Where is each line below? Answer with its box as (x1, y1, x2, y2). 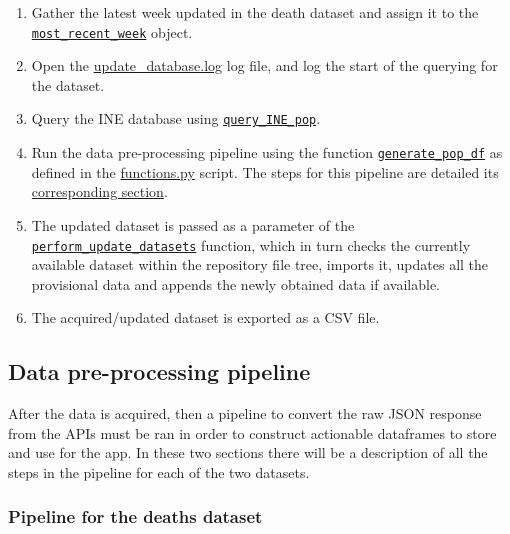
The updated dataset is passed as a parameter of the (31, 214, 355, 235)
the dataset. (31, 74, 105, 95)
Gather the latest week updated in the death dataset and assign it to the (31, 2, 479, 22)
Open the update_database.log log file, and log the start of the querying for (31, 55, 498, 76)
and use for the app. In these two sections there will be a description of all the (8, 442, 488, 463)
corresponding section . (31, 181, 168, 202)
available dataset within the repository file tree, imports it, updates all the (31, 254, 489, 275)
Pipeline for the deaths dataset (8, 504, 263, 529)
